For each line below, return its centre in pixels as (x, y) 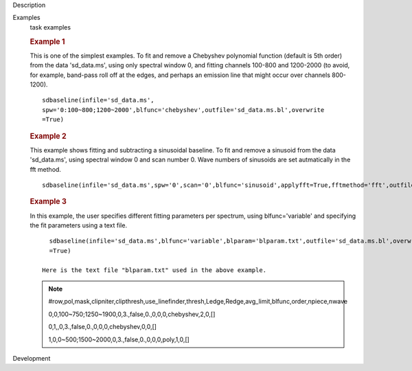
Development (32, 358)
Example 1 (47, 41)
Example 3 (48, 201)
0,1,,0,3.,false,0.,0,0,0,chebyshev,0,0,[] (103, 327)
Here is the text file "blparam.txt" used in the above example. (154, 270)
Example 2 (48, 136)
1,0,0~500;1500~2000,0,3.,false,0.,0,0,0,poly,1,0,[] (119, 339)
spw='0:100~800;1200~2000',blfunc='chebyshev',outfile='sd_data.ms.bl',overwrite (183, 110)
